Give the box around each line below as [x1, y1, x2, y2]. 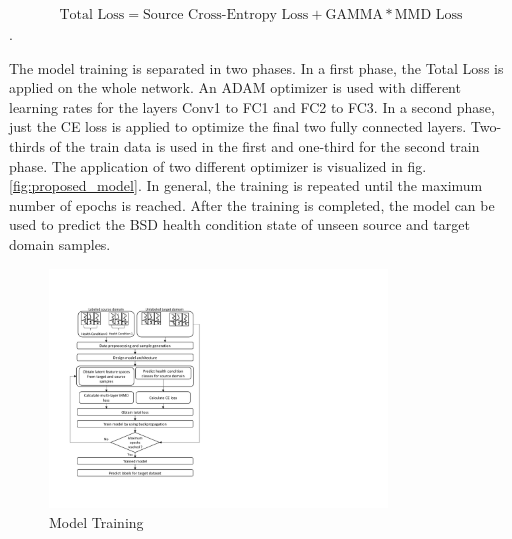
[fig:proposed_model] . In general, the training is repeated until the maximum [9, 175, 483, 196]
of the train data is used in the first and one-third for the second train [49, 136, 480, 156]
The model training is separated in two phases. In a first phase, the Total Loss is [9, 57, 504, 78]
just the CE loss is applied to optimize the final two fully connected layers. [9, 116, 467, 137]
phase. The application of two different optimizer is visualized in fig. [9, 155, 427, 176]
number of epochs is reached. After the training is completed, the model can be [9, 194, 495, 215]
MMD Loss [394, 8, 463, 23]
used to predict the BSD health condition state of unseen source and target [9, 214, 470, 235]
